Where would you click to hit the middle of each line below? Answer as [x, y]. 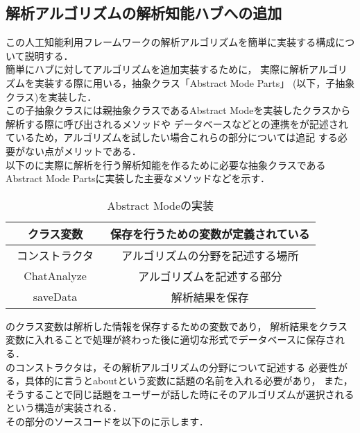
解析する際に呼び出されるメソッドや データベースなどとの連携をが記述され [177, 123]
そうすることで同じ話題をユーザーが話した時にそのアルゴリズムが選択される [180, 394]
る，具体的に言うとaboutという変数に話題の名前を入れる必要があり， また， [179, 381]
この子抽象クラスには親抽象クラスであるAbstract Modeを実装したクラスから [178, 110]
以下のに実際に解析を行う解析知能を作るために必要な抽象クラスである [166, 164]
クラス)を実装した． [51, 96]
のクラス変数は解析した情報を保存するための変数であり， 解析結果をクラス [177, 326]
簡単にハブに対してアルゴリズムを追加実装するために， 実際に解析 [157, 69]
